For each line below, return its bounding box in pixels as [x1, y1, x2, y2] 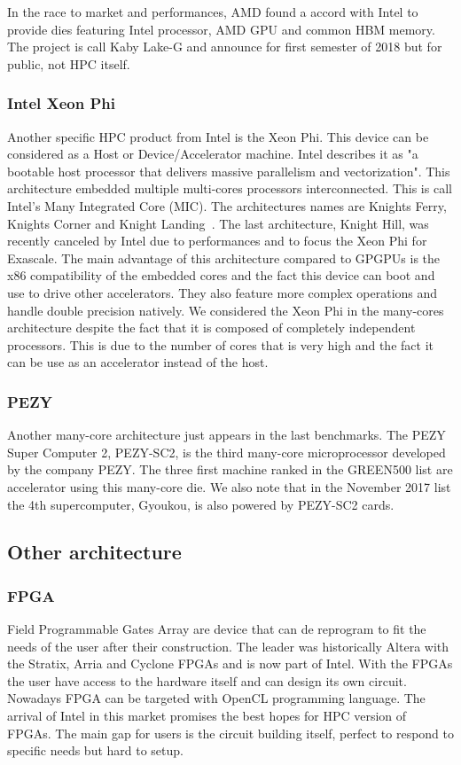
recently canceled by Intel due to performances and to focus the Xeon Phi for [7, 231, 427, 250]
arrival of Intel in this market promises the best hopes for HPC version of [7, 706, 407, 725]
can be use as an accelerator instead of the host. [7, 353, 269, 371]
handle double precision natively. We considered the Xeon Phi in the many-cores [7, 301, 444, 319]
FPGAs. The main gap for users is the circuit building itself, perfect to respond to [7, 723, 454, 742]
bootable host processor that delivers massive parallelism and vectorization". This [7, 161, 450, 180]
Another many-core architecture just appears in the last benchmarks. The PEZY [7, 425, 446, 444]
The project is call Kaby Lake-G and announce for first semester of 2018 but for [7, 37, 442, 56]
